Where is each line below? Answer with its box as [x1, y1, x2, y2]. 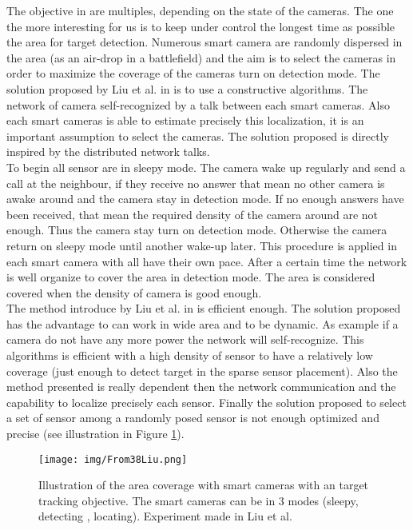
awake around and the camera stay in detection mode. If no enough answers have [6, 190, 404, 207]
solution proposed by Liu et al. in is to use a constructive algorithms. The [6, 80, 368, 97]
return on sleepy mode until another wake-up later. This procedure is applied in [6, 237, 397, 253]
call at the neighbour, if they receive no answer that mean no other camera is [6, 174, 385, 191]
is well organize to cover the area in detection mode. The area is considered [6, 269, 375, 285]
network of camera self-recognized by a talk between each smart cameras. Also [6, 96, 390, 113]
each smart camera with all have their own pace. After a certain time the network [6, 253, 407, 269]
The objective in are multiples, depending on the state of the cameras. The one [6, 2, 394, 18]
